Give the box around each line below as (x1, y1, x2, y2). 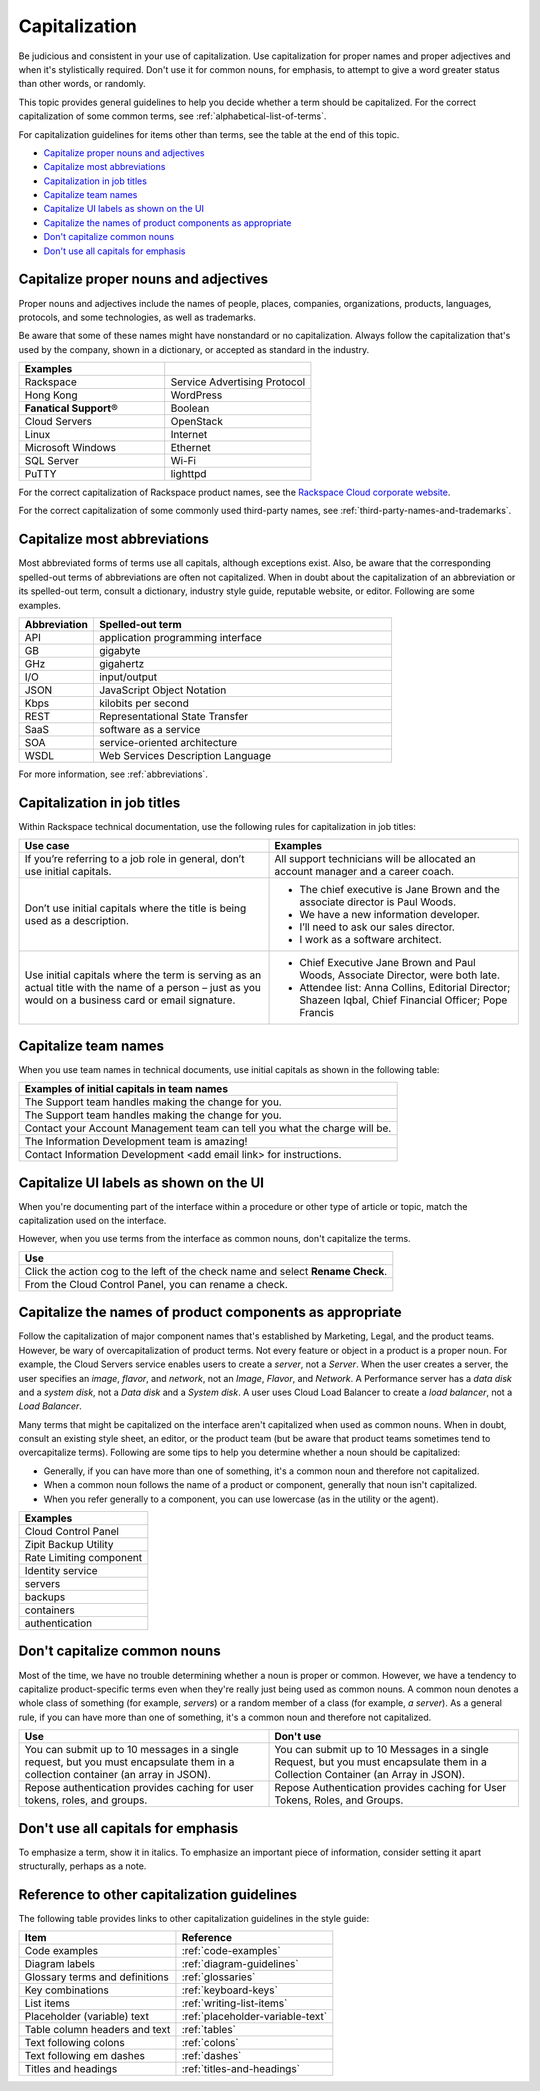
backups (24, 1590, 66, 1604)
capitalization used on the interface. (18, 1215, 167, 1227)
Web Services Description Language (98, 748, 272, 762)
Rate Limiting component (24, 1551, 143, 1565)
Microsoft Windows (24, 441, 117, 455)
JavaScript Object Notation (98, 683, 227, 697)
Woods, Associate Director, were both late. (299, 968, 500, 982)
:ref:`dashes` (181, 2049, 242, 2063)
